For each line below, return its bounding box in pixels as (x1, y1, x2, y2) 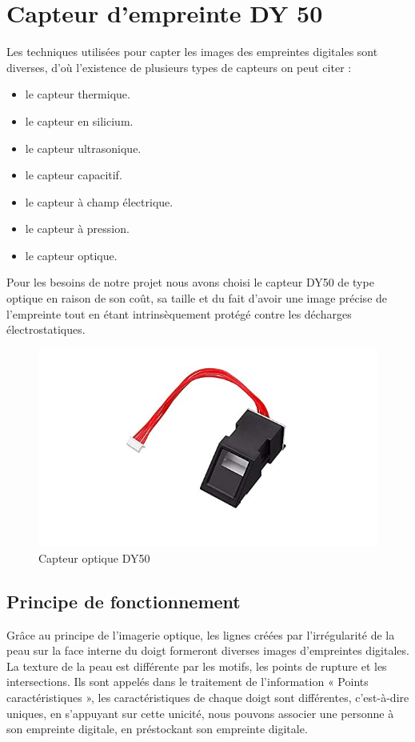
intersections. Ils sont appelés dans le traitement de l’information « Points (6, 673, 369, 690)
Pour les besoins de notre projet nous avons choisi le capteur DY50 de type (6, 274, 374, 291)
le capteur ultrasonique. (25, 139, 142, 156)
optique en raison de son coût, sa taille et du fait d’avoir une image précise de (6, 290, 388, 307)
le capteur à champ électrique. (25, 193, 174, 210)
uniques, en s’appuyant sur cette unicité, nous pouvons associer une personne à (6, 704, 394, 721)
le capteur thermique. (25, 86, 130, 102)
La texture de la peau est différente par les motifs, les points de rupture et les (6, 657, 387, 674)
